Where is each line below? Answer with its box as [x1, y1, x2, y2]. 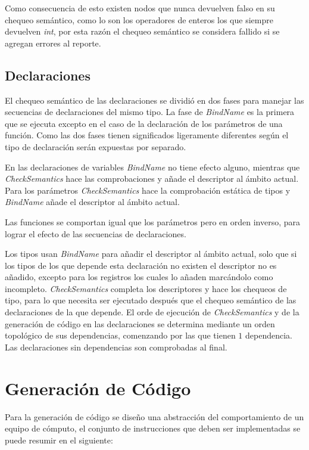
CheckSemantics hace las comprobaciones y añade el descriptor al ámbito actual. [5, 172, 299, 185]
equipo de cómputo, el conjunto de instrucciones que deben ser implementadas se [5, 422, 301, 435]
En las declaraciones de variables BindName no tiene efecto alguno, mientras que [5, 160, 300, 173]
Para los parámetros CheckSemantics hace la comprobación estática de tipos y [5, 184, 291, 196]
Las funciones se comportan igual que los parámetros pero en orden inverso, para [5, 215, 300, 228]
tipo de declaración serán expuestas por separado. [5, 140, 186, 153]
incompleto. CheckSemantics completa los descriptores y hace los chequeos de [5, 282, 287, 294]
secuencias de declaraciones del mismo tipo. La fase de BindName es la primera [5, 105, 295, 118]
